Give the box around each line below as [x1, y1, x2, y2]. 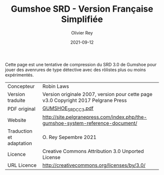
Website [7, 117, 26, 124]
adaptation [7, 140, 33, 147]
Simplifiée [61, 14, 103, 25]
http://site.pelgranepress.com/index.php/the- [42, 114, 147, 120]
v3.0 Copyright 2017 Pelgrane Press [42, 97, 127, 103]
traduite [7, 97, 25, 103]
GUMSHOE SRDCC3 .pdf [42, 105, 94, 113]
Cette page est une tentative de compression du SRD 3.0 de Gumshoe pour [5, 61, 157, 67]
